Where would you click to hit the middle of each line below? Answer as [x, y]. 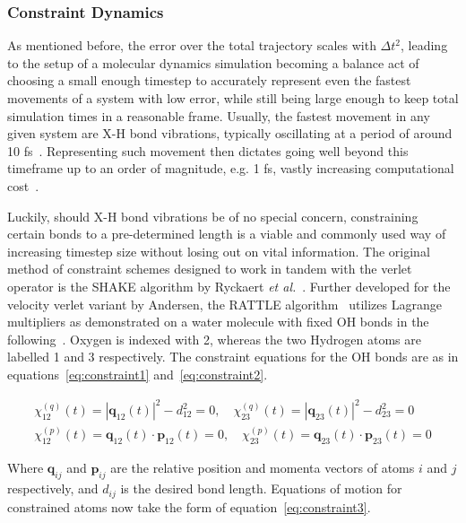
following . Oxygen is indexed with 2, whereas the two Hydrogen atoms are [214, 339]
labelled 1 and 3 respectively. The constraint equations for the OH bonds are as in [233, 357]
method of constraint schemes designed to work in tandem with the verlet [210, 269]
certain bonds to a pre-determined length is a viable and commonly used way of [227, 234]
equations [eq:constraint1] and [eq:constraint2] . [138, 374]
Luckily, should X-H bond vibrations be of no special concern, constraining [213, 216]
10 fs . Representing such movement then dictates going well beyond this [208, 150]
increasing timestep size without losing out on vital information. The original [219, 251]
